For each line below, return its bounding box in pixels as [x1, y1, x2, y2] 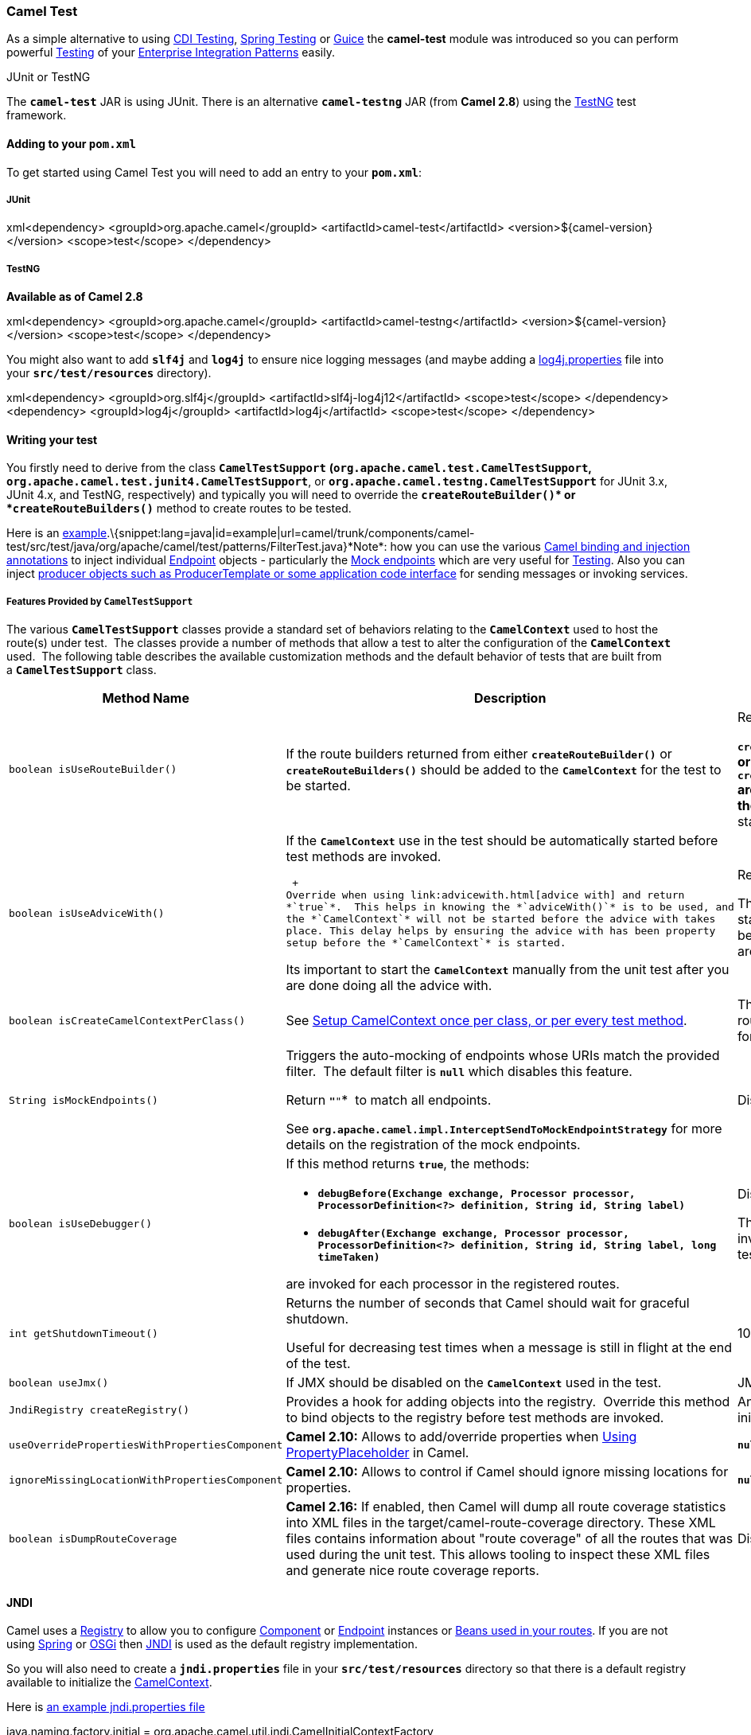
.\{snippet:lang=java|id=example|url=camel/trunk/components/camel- [107, 526, 475, 540]
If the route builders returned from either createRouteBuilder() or [286, 745, 672, 762]
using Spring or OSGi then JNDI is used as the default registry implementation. [6, 1637, 418, 1651]
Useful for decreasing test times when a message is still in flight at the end [286, 1339, 733, 1356]
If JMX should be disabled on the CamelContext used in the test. [286, 1374, 662, 1391]
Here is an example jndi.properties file [6, 1700, 205, 1714]
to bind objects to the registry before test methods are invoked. [286, 1409, 664, 1426]
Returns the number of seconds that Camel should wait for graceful [286, 1295, 690, 1312]
